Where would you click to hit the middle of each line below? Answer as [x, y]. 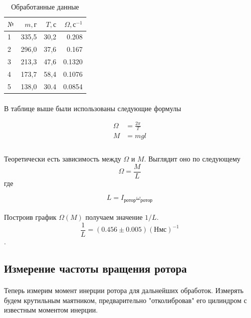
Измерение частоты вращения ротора [96, 268]
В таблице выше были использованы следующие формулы [93, 108]
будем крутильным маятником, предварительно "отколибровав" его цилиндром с [125, 300]
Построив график [30, 217]
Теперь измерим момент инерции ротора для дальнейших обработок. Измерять [124, 290]
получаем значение [114, 217]
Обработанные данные [45, 6]
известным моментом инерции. [51, 310]
